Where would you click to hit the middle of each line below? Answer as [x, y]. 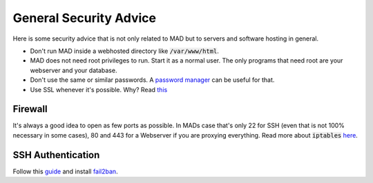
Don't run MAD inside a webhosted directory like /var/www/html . [124, 51]
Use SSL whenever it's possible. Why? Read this [99, 89]
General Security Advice [85, 18]
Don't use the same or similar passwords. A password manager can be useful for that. [152, 80]
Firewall [30, 109]
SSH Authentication [56, 155]
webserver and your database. [74, 70]
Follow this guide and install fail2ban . [65, 171]
